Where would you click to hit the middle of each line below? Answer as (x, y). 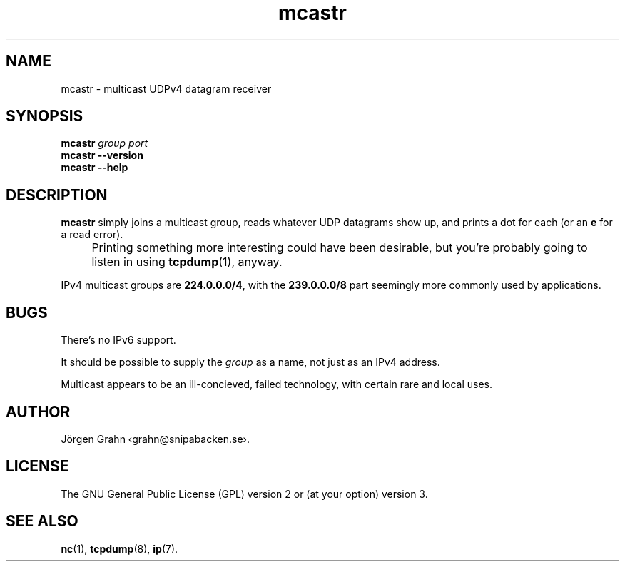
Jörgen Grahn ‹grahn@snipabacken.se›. (155, 439)
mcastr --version (102, 155)
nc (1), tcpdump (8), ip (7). (120, 548)
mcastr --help (95, 168)
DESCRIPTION (57, 195)
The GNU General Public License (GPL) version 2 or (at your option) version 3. (244, 494)
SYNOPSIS (45, 116)
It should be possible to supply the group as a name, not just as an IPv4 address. (250, 362)
